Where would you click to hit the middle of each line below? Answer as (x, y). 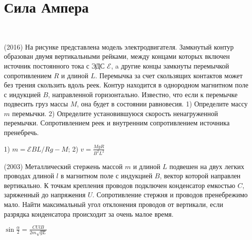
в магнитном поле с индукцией (107, 176)
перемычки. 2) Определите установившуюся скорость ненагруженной (115, 113)
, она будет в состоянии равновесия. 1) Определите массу (162, 104)
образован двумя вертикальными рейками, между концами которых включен (117, 56)
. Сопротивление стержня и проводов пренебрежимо (170, 195)
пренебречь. (21, 132)
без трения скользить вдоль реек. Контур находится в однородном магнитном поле (126, 85)
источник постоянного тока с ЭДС (54, 65)
